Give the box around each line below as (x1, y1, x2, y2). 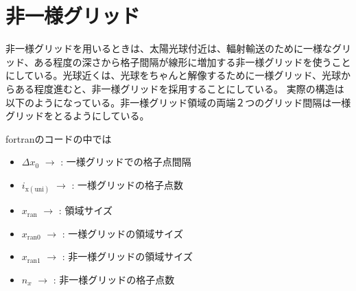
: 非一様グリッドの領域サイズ (62, 249, 193, 264)
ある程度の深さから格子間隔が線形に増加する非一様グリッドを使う (34, 54, 332, 69)
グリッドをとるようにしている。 (5, 108, 150, 123)
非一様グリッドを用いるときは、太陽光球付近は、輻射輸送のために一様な (5, 41, 332, 56)
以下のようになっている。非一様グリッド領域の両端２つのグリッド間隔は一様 (5, 95, 351, 109)
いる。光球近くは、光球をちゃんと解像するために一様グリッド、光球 (34, 68, 342, 82)
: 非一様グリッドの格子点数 (53, 272, 175, 286)
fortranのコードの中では (5, 131, 112, 145)
